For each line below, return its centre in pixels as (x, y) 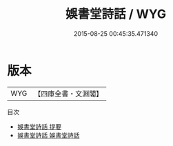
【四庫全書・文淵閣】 (69, 94)
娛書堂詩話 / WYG (116, 14)
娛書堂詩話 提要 (39, 126)
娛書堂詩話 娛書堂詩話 (48, 135)
